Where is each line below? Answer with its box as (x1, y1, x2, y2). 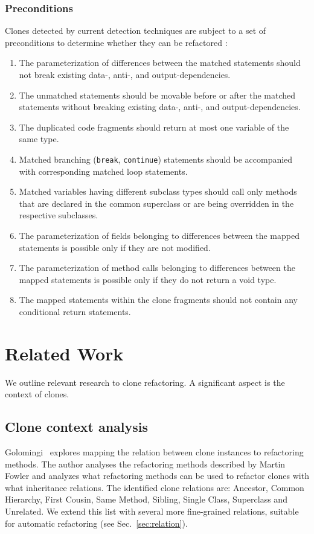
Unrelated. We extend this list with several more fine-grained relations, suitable (5, 505, 299, 518)
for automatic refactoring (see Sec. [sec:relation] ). (5, 516, 188, 529)
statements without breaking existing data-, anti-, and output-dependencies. (19, 100, 301, 113)
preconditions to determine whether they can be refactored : (5, 36, 228, 48)
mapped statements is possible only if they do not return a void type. (19, 273, 277, 285)
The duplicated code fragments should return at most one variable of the (19, 120, 289, 133)
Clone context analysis (5, 417, 149, 436)
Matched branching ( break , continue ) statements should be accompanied (19, 152, 293, 165)
